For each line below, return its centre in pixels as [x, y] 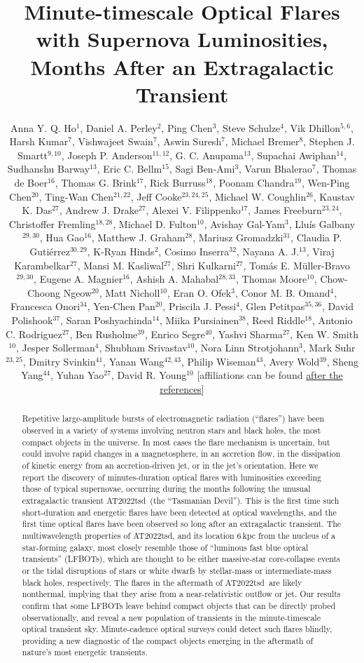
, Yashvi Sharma [247, 334]
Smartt [33, 155]
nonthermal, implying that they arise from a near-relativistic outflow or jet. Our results [181, 594]
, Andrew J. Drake [99, 210]
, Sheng [342, 361]
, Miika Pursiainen [199, 320]
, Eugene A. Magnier [78, 279]
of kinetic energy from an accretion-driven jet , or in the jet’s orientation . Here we [170, 465]
